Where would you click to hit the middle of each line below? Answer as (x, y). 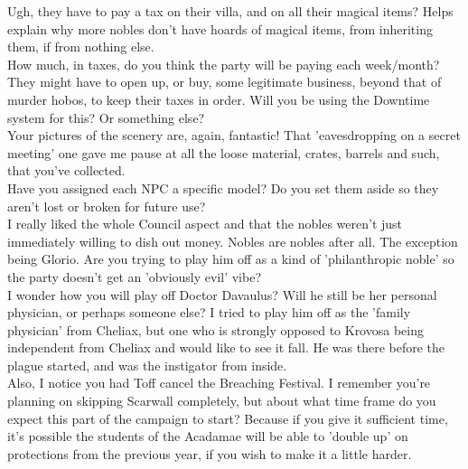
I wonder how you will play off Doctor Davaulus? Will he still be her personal (222, 294)
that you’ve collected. (66, 170)
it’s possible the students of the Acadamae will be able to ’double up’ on (208, 436)
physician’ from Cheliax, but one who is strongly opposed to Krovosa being (215, 329)
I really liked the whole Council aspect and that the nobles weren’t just (205, 224)
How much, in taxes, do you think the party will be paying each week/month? (224, 64)
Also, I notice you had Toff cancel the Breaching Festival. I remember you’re (219, 383)
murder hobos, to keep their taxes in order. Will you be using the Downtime (219, 99)
